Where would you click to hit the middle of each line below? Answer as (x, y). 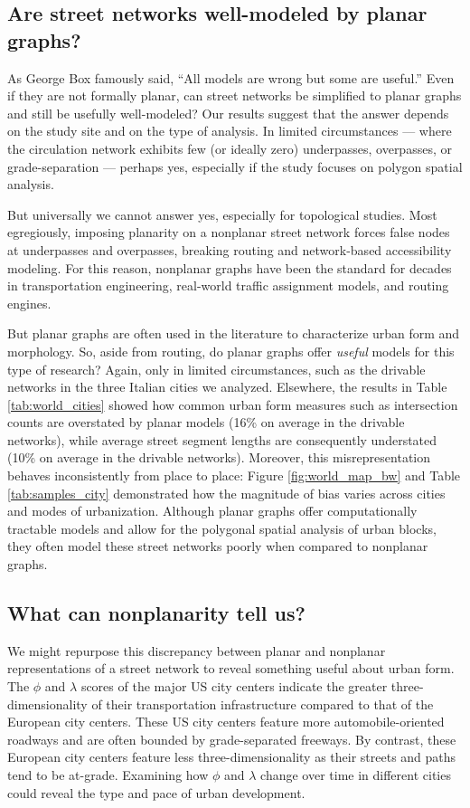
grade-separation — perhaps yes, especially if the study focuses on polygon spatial (235, 166)
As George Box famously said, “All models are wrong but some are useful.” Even (231, 77)
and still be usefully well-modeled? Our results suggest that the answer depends (228, 113)
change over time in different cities (356, 774)
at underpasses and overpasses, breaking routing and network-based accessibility (230, 249)
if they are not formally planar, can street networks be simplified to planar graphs (235, 95)
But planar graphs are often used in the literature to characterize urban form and (234, 333)
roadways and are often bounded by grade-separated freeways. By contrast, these (232, 739)
